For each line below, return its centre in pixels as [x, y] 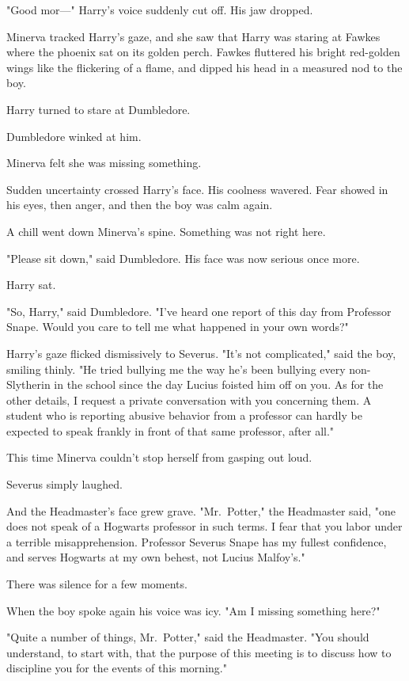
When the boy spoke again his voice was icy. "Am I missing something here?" [193, 610]
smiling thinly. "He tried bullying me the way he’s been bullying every [176, 369]
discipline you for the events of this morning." [117, 668]
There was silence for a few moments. [97, 584]
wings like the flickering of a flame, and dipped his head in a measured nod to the [204, 67]
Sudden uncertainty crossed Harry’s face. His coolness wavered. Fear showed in [197, 189]
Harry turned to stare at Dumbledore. [98, 109]
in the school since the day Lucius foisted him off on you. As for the [219, 384]
